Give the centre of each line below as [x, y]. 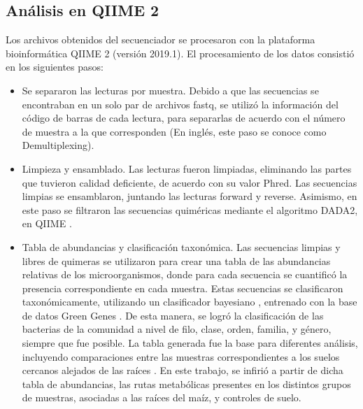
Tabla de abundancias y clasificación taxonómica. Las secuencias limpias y [181, 246]
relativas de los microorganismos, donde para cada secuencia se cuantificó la [185, 274]
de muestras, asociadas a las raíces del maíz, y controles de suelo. [162, 397]
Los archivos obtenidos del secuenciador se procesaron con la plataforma [161, 40]
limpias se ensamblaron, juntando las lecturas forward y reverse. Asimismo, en [190, 196]
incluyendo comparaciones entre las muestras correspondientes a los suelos [181, 356]
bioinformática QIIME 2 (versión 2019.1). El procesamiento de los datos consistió [180, 53]
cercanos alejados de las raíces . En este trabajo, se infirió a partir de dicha [183, 370]
